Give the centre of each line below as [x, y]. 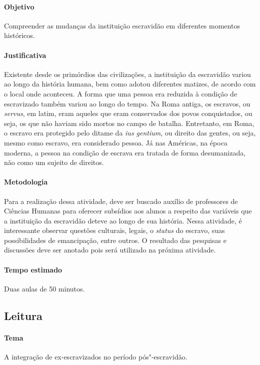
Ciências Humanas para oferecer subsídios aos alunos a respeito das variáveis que [128, 211]
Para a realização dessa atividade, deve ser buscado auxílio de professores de [121, 201]
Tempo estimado [33, 269]
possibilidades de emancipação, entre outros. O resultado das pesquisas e [115, 240]
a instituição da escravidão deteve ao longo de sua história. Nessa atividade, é [123, 220]
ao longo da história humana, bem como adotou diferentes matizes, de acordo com [130, 84]
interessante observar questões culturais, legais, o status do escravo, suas [114, 230]
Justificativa [25, 55]
